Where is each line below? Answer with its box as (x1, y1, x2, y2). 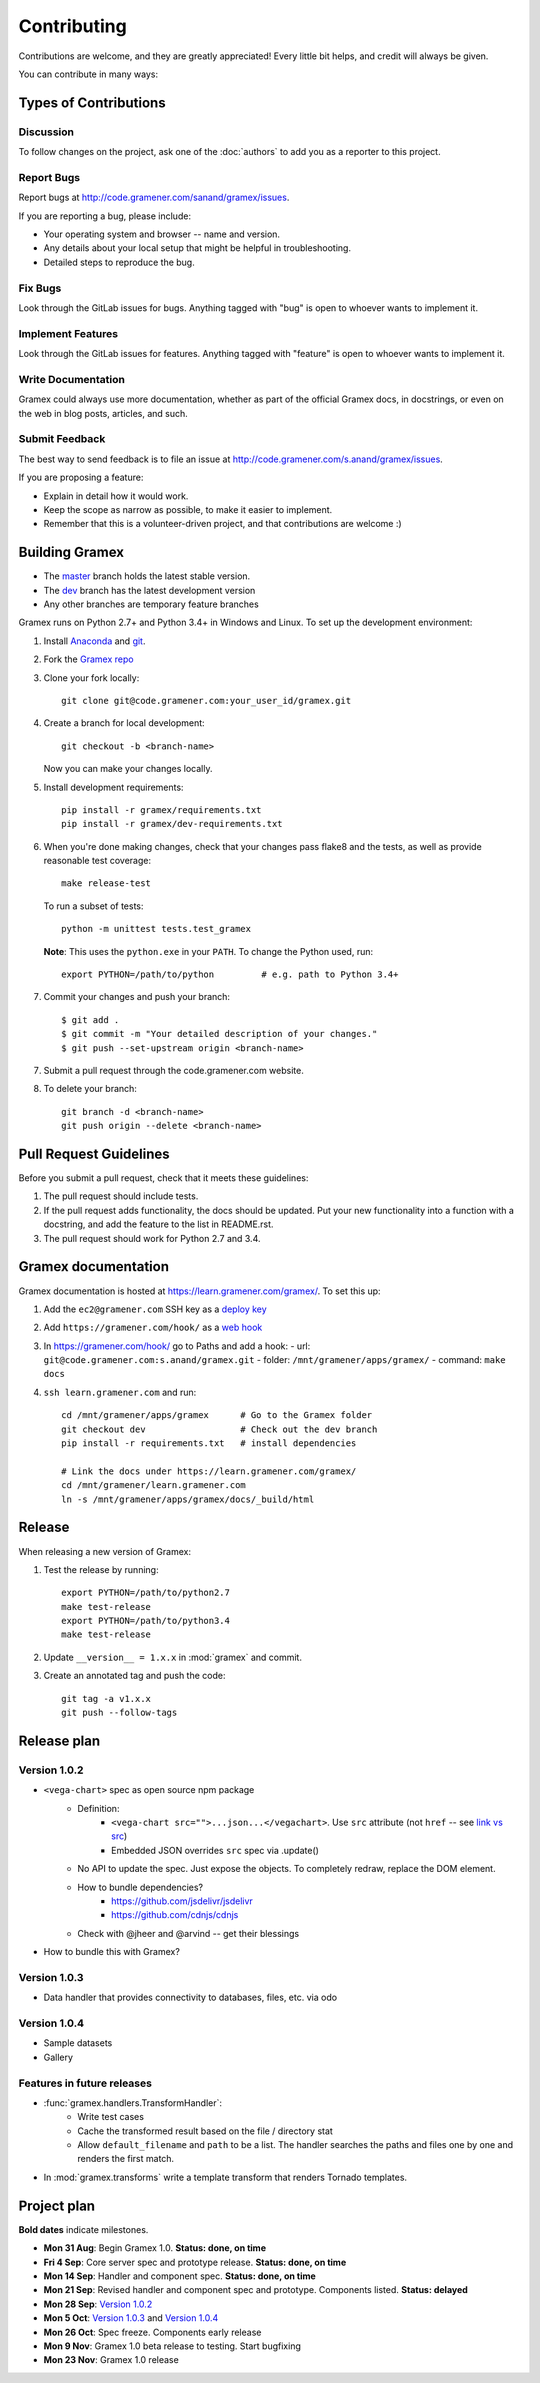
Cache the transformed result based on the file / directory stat (77, 2125, 334, 2137)
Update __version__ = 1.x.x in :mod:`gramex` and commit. (43, 1651, 302, 1663)
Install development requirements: (43, 781, 184, 793)
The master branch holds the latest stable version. (43, 570, 251, 582)
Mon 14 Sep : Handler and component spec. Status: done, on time (43, 2270, 317, 2282)
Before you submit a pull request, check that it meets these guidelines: (18, 1172, 309, 1184)
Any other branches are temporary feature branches (43, 598, 259, 610)
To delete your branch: (43, 1083, 137, 1095)
